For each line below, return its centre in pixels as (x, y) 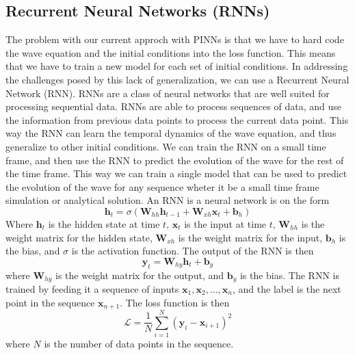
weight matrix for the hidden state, (79, 237)
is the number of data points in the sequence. (139, 344)
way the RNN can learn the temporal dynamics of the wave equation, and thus (171, 133)
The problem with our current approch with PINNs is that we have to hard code (175, 39)
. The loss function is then (175, 302)
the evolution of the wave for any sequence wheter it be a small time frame (162, 186)
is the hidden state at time (104, 223)
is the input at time (225, 223)
